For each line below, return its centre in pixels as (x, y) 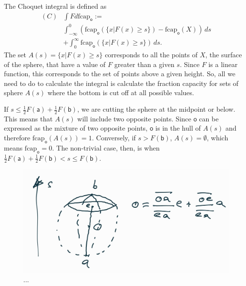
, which (218, 138)
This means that (28, 118)
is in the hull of (178, 128)
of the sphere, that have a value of (55, 64)
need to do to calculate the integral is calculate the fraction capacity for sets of (121, 83)
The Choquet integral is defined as (55, 6)
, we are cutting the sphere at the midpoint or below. (156, 109)
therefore (17, 138)
